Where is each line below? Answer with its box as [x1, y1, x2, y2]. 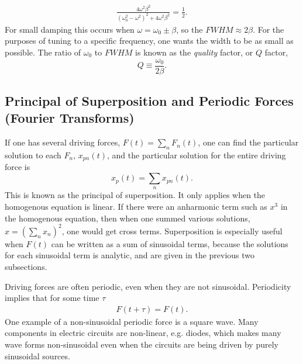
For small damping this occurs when [5, 23, 135, 35]
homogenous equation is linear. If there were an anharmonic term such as [5, 200, 267, 213]
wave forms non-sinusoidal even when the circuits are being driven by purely [5, 338, 278, 350]
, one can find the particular [198, 136, 299, 148]
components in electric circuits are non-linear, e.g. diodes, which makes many [5, 327, 281, 339]
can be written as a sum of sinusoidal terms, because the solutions [51, 237, 288, 249]
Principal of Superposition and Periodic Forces [5, 92, 294, 110]
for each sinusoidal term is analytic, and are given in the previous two [5, 249, 255, 261]
